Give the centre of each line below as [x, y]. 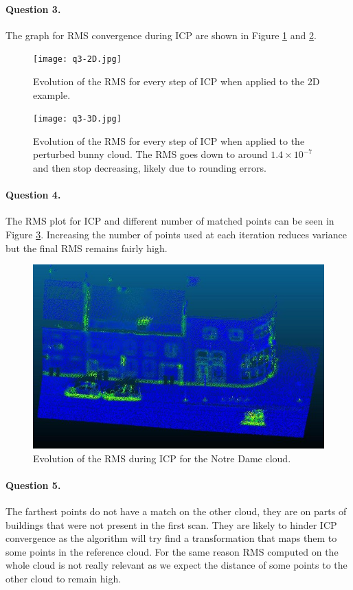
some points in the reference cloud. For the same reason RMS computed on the [172, 551]
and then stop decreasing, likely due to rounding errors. [150, 168]
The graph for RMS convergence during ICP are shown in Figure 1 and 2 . [161, 35]
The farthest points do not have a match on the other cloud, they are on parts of [176, 511]
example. [52, 94]
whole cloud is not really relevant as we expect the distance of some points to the [176, 565]
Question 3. [33, 9]
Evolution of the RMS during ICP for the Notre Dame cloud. [162, 458]
